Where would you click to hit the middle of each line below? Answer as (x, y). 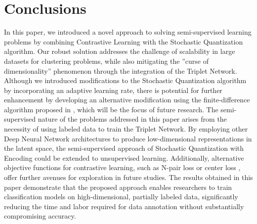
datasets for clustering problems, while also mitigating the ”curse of (106, 61)
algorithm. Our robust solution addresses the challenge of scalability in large (120, 51)
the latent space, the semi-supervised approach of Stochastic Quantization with (124, 148)
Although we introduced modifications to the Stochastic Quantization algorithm (125, 80)
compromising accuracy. (40, 216)
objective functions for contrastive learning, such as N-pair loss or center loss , (122, 167)
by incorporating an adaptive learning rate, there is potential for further (113, 90)
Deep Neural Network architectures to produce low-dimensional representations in (128, 138)
